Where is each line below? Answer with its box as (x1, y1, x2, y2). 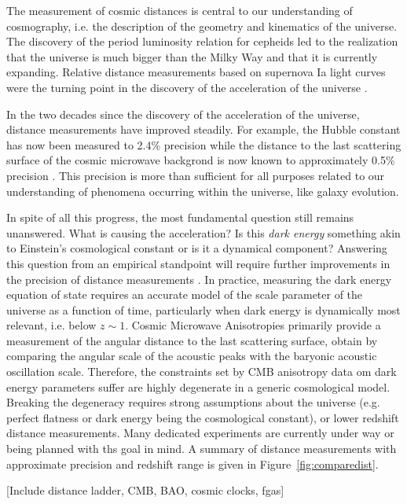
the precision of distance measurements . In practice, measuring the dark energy (6, 270, 392, 287)
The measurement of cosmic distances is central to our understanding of (6, 2, 353, 18)
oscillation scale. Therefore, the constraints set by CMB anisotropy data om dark (6, 363, 397, 380)
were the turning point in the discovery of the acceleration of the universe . (6, 79, 368, 95)
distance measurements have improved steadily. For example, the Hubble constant (6, 121, 401, 138)
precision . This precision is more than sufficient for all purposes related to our (6, 167, 385, 183)
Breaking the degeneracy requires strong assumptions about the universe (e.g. (6, 394, 380, 410)
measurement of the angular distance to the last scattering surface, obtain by (6, 332, 378, 348)
